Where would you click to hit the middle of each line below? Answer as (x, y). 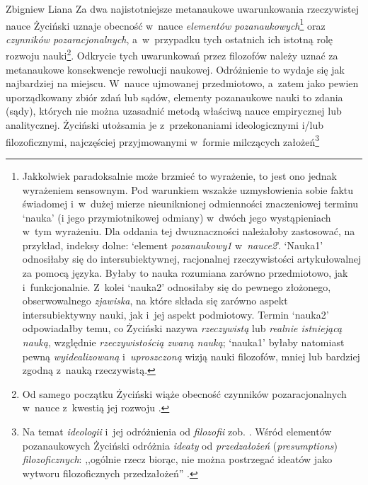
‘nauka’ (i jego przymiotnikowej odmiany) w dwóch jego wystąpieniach (177, 217)
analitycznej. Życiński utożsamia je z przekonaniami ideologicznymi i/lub (165, 125)
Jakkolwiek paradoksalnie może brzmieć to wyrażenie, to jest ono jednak (179, 175)
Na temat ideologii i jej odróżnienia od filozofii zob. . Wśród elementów (177, 431)
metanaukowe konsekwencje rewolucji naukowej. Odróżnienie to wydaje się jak (175, 69)
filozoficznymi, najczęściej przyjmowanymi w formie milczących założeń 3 (163, 140)
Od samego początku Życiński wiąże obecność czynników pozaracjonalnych (184, 393)
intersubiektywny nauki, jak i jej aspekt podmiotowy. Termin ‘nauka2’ (176, 314)
